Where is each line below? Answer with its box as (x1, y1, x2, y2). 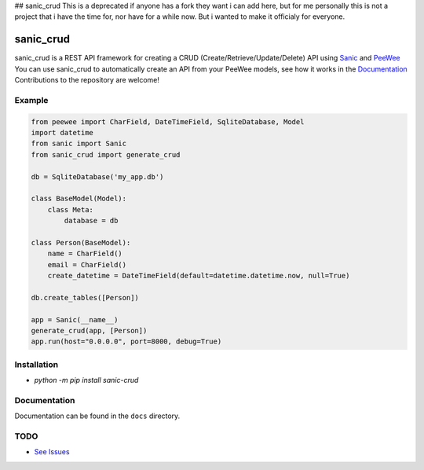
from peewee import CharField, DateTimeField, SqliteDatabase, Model (31, 117, 305, 126)
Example (14, 94, 49, 105)
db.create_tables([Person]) (31, 293, 139, 302)
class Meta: (47, 205, 94, 214)
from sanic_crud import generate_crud (31, 150, 181, 159)
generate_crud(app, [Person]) (31, 326, 148, 336)
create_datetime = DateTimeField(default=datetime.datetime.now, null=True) (47, 271, 350, 281)
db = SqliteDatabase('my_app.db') (31, 172, 164, 181)
